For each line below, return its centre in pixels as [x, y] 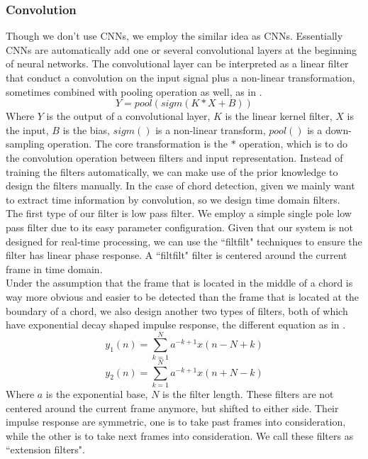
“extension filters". [45, 449]
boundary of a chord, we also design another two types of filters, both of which [177, 310]
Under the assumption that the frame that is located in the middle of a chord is [179, 283]
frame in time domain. [54, 269]
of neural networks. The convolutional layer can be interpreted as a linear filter [177, 63]
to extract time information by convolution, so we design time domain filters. [173, 199]
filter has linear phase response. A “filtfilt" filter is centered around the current [177, 255]
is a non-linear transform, [211, 129]
